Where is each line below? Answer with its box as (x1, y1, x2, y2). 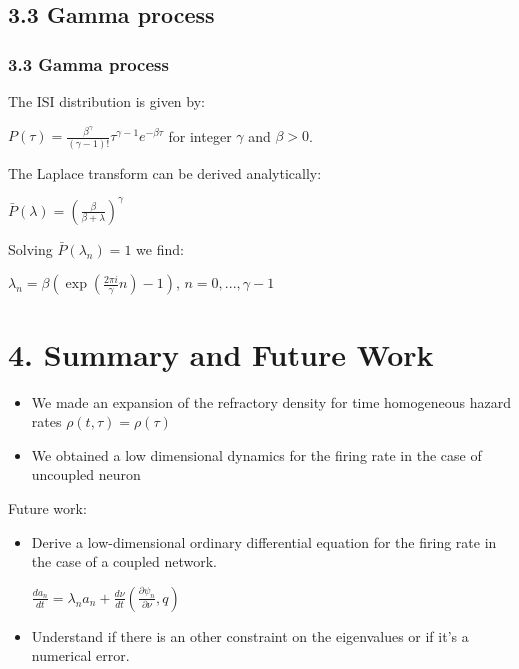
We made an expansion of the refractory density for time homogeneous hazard (31, 391, 511, 412)
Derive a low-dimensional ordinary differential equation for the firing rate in (31, 531, 497, 552)
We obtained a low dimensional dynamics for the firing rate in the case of (31, 444, 482, 465)
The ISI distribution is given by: (8, 91, 205, 111)
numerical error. (31, 645, 130, 666)
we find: (136, 238, 184, 259)
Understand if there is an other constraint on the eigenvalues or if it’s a (31, 625, 469, 646)
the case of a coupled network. (31, 551, 218, 572)
